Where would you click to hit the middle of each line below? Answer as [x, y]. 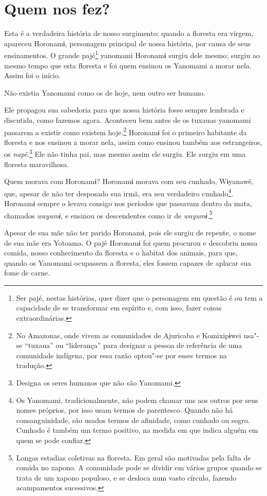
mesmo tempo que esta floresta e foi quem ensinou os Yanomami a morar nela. [128, 65]
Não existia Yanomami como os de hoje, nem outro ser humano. [105, 92]
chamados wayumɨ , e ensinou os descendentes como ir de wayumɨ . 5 [108, 214]
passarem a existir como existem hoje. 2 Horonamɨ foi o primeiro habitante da [126, 131]
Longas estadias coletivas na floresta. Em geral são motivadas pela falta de [133, 457]
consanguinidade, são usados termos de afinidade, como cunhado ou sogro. [133, 420]
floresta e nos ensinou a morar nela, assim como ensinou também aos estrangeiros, [133, 142]
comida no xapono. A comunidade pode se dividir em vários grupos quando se [139, 467]
